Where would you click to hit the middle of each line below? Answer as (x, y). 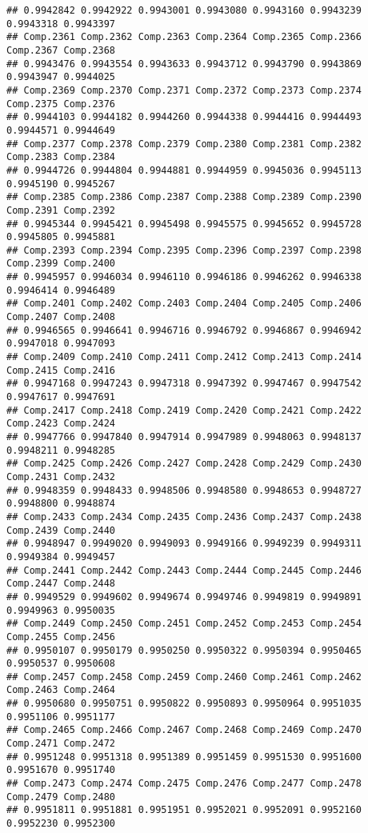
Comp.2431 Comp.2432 (61, 477)
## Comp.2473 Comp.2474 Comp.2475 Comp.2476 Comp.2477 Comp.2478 (184, 784)
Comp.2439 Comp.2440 (61, 530)
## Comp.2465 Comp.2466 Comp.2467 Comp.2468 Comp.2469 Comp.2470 (184, 730)
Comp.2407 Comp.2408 (61, 317)
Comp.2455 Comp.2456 (61, 637)
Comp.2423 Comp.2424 (61, 424)
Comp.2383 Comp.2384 (61, 157)
